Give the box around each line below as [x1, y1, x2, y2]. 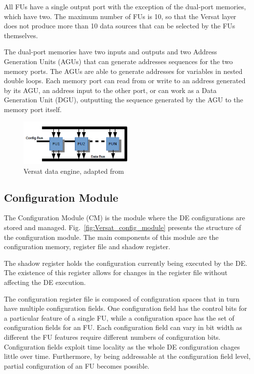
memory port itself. [4, 104, 62, 114]
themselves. [4, 30, 38, 40]
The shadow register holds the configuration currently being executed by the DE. [4, 257, 248, 268]
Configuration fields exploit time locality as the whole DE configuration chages [4, 341, 240, 351]
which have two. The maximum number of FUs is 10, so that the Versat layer [4, 11, 236, 21]
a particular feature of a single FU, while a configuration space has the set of [4, 312, 234, 323]
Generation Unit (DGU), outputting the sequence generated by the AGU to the [4, 94, 243, 105]
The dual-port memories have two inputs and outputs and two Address [4, 47, 217, 57]
